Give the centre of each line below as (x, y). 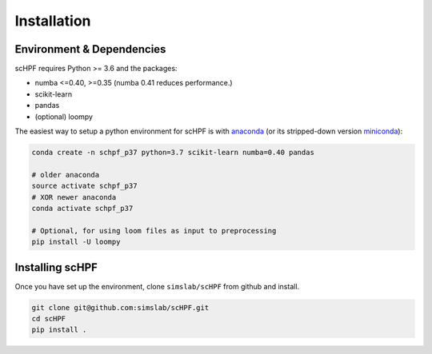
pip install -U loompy (76, 242)
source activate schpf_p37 (84, 186)
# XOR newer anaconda (74, 197)
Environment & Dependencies (90, 49)
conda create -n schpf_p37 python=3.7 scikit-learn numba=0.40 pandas (173, 152)
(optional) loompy (64, 117)
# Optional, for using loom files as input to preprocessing (154, 231)
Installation (53, 21)
